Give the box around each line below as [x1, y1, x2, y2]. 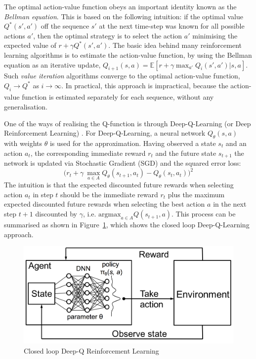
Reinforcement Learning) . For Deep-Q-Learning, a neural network [4, 128, 206, 138]
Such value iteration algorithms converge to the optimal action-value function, [4, 71, 240, 81]
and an [225, 138, 247, 148]
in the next [213, 199, 247, 209]
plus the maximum [168, 189, 225, 199]
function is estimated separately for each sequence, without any [22, 92, 214, 102]
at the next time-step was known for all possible [99, 21, 245, 31]
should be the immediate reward [60, 189, 158, 199]
